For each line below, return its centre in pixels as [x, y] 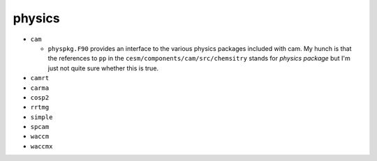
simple [42, 117]
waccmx [42, 146]
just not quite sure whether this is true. [103, 68]
